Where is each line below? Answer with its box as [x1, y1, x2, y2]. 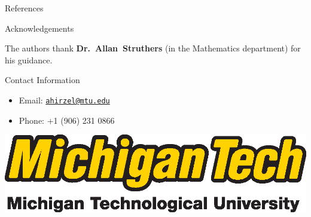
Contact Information [5, 74, 80, 86]
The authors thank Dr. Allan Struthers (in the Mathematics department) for [5, 42, 301, 54]
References [5, 2, 44, 14]
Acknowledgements [5, 22, 74, 34]
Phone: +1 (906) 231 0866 [19, 114, 115, 126]
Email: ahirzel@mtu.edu [19, 93, 110, 106]
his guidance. [5, 53, 53, 66]
